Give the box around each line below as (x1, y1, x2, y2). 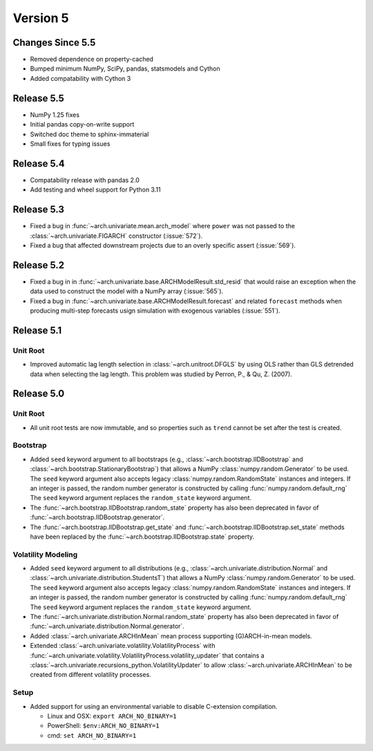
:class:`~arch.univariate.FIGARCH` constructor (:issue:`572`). (30, 232, 203, 240)
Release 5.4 (12, 158, 65, 169)
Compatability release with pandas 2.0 (30, 176, 140, 184)
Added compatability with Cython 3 (30, 74, 131, 82)
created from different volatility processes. (30, 671, 151, 679)
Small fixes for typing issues (30, 139, 111, 148)
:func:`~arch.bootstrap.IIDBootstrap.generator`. (30, 513, 165, 521)
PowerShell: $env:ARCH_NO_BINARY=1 (47, 721, 160, 730)
